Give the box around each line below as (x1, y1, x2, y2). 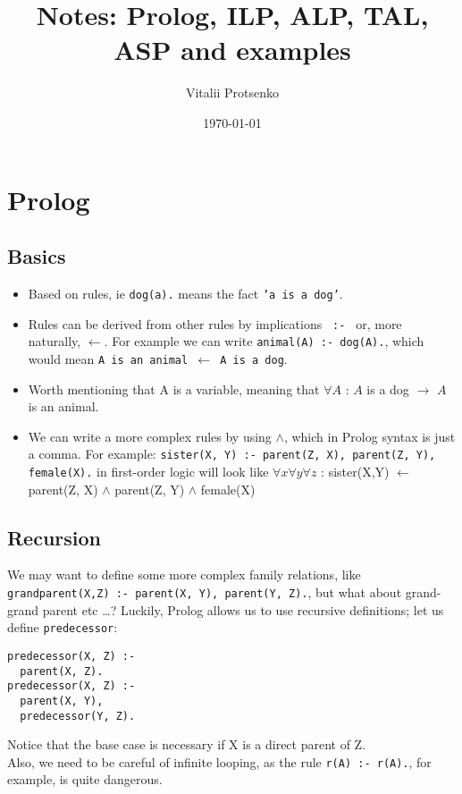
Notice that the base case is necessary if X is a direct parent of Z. (7, 735, 366, 754)
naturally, (28, 332, 81, 351)
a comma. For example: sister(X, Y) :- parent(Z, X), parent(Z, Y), (28, 444, 436, 463)
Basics (7, 242, 66, 270)
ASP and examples (113, 31, 351, 68)
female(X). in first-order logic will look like (28, 461, 269, 480)
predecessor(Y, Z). (20, 709, 136, 722)
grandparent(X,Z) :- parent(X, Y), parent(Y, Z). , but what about (7, 583, 402, 601)
